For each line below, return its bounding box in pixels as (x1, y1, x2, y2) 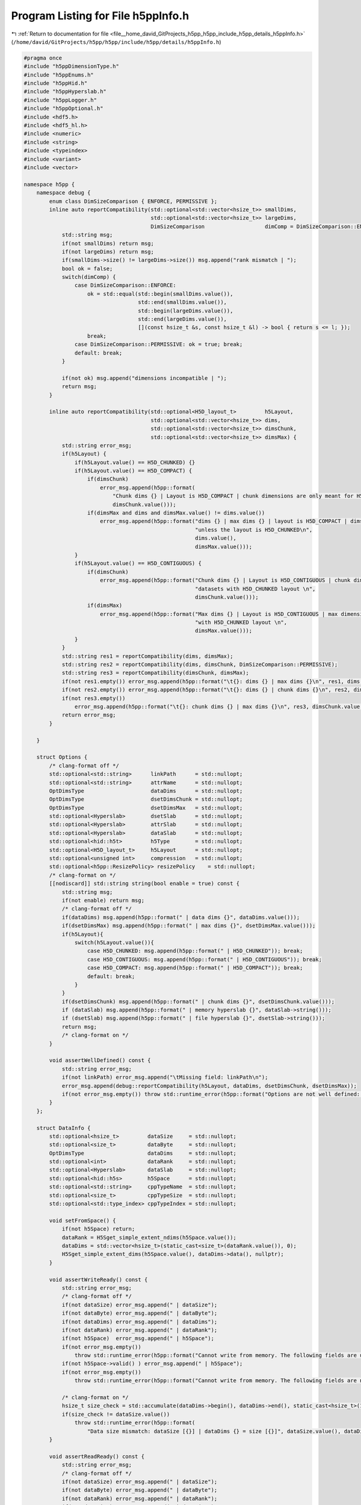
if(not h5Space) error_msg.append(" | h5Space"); (61, 1335, 215, 1342)
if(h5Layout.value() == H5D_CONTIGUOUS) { (74, 560, 202, 567)
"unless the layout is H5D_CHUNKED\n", (194, 526, 313, 533)
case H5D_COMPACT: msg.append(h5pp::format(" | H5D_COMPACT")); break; (87, 964, 303, 972)
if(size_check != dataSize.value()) (61, 1410, 170, 1418)
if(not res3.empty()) (61, 695, 126, 701)
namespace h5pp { (23, 181, 75, 188)
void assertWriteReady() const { (49, 1276, 148, 1283)
